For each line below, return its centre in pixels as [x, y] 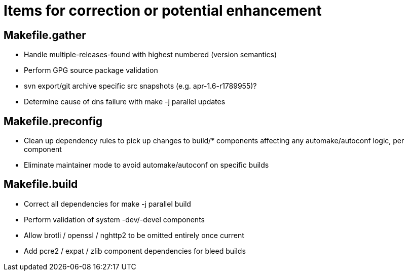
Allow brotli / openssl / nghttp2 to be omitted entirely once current [134, 235]
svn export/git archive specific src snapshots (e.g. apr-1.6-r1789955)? [140, 86]
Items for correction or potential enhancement [163, 11]
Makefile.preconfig [53, 121]
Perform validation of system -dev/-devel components [114, 219]
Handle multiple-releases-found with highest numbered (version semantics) [151, 55]
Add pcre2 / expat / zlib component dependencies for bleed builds [135, 251]
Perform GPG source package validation [91, 70]
